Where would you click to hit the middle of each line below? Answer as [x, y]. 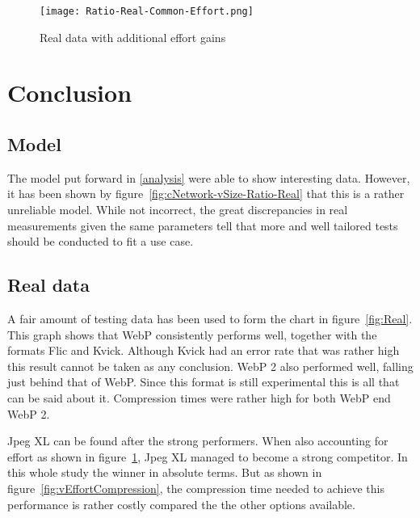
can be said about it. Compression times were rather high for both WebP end [199, 397]
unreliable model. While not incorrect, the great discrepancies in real [178, 210]
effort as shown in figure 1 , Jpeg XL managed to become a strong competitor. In [208, 456]
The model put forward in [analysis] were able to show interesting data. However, [209, 177]
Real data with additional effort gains [133, 37]
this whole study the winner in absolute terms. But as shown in [165, 472]
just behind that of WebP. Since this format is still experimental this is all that [204, 382]
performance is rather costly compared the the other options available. [181, 504]
